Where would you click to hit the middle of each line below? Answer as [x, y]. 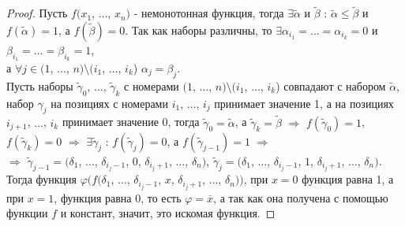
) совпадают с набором [331, 85]
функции [27, 213]
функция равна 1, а [348, 179]
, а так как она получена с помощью [301, 197]
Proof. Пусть [37, 13]
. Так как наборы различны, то [199, 30]
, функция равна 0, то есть [118, 197]
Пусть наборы [40, 85]
